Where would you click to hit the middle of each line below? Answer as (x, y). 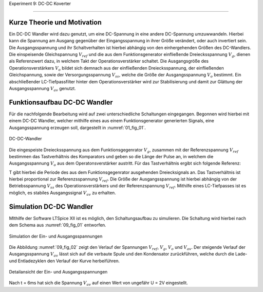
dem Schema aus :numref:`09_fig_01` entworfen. (58, 225)
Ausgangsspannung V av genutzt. (42, 89)
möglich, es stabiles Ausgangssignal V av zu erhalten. (63, 193)
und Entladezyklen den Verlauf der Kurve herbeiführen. (65, 261)
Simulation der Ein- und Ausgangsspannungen (56, 236)
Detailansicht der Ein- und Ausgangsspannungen (58, 272)
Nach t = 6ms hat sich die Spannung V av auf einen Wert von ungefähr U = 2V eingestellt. (98, 283)
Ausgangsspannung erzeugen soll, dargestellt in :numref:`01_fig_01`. (77, 128)
